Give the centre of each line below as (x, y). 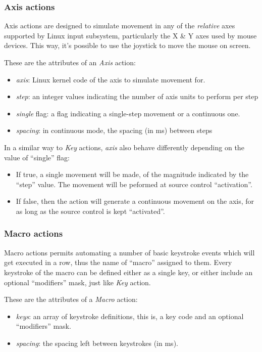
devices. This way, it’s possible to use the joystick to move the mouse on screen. (127, 45)
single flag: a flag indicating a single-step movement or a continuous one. (128, 113)
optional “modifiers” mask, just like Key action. (77, 282)
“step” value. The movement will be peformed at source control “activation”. (134, 184)
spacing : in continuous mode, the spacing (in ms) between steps (114, 130)
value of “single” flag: (37, 157)
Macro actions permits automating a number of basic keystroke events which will (129, 252)
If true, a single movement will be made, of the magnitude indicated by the (132, 174)
